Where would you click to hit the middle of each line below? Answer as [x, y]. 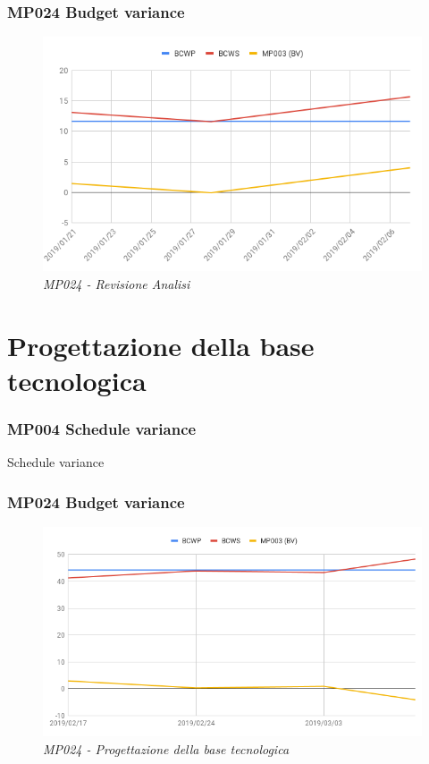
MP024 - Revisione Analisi [117, 283]
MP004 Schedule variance [102, 429]
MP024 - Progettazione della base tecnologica [166, 748]
